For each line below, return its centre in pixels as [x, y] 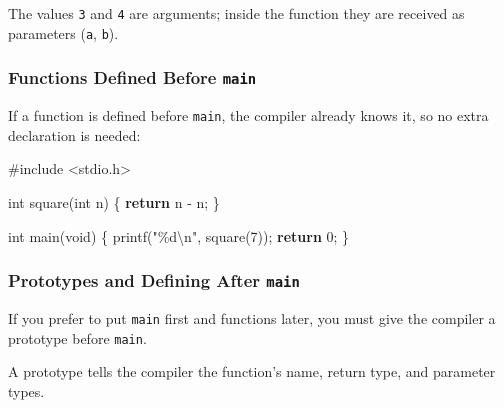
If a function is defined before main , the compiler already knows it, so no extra [248, 115]
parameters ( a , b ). [63, 32]
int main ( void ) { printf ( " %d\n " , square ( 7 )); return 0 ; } [179, 235]
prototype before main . [77, 337]
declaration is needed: [74, 134]
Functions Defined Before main [132, 77]
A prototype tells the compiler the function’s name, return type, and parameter [252, 371]
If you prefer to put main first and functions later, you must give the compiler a [252, 317]
